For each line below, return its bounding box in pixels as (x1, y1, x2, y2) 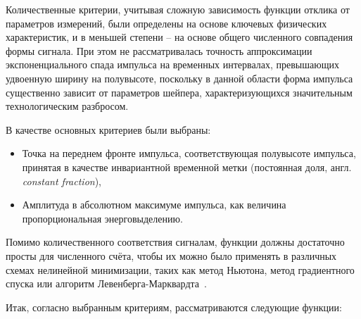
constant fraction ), (22, 173, 101, 188)
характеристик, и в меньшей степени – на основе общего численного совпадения (6, 30, 353, 44)
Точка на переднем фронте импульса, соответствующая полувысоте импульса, (22, 146, 356, 161)
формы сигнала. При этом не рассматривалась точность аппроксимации (6, 43, 312, 58)
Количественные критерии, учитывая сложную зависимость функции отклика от (6, 2, 350, 16)
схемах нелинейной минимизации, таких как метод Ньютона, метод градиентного (6, 262, 355, 277)
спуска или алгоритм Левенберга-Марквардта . (6, 276, 207, 291)
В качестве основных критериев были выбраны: (6, 122, 211, 137)
